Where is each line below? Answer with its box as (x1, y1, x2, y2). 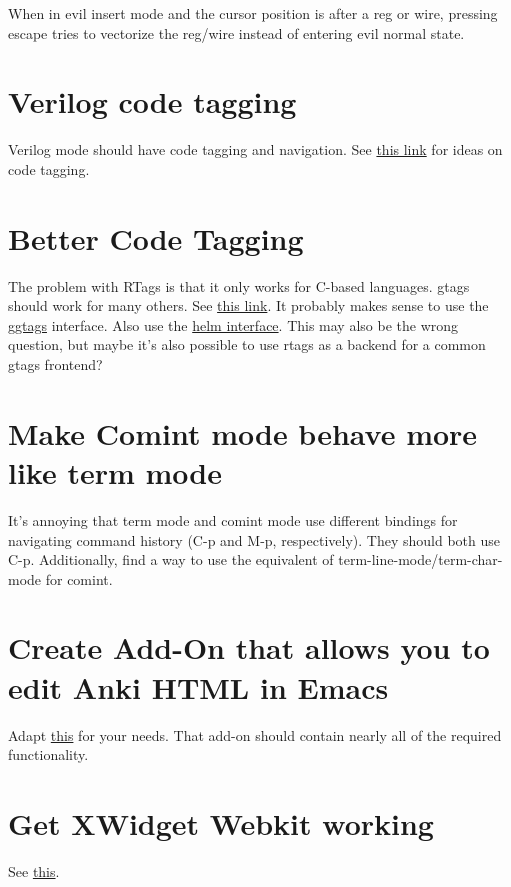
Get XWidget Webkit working (8, 802, 434, 843)
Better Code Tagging (8, 217, 304, 258)
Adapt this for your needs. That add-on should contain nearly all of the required (8, 724, 502, 745)
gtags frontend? (8, 354, 103, 374)
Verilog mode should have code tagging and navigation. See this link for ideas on (8, 139, 503, 160)
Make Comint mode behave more (8, 412, 478, 453)
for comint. (45, 568, 113, 589)
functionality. (8, 744, 89, 765)
